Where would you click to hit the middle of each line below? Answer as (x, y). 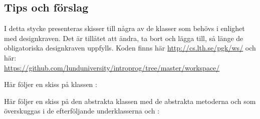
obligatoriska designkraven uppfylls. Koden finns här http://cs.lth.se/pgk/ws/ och (130, 48)
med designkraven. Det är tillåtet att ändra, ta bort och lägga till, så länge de (124, 38)
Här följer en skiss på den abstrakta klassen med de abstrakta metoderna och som (130, 101)
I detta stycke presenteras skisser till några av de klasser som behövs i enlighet (124, 28)
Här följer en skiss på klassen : (51, 84)
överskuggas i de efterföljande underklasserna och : (82, 111)
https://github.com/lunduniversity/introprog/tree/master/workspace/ (112, 67)
